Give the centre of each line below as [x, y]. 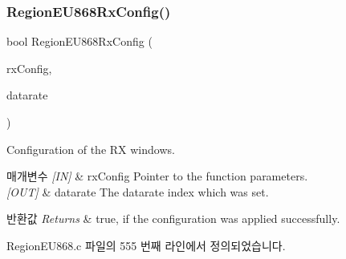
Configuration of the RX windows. [91, 149]
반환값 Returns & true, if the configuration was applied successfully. [173, 219]
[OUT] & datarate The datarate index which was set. [138, 191]
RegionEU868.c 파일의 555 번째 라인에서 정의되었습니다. [146, 245]
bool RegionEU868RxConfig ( [79, 41]
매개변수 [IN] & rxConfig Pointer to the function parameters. [157, 176]
